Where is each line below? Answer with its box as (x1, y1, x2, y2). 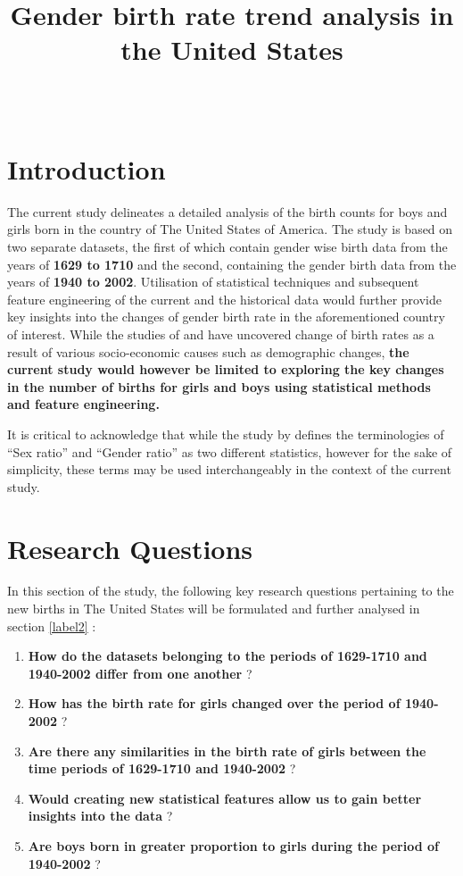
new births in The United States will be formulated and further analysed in (7, 599, 420, 618)
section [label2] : (7, 616, 96, 635)
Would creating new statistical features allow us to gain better (28, 788, 422, 807)
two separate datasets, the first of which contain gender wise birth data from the (7, 238, 448, 256)
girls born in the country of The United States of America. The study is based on (7, 220, 453, 238)
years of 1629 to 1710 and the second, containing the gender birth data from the (7, 254, 457, 273)
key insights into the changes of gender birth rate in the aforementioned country (7, 307, 445, 326)
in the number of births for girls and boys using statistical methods (7, 377, 431, 396)
